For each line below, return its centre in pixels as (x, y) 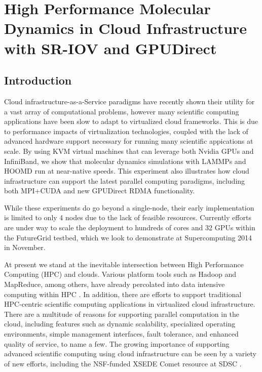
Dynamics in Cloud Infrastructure (126, 28)
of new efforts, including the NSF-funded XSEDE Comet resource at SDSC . (123, 363)
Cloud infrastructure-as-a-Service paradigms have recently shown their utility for (129, 101)
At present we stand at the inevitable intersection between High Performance (124, 264)
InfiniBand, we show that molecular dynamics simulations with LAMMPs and (125, 161)
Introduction (38, 80)
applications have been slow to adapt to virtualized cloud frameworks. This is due (131, 121)
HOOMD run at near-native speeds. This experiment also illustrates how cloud (127, 171)
